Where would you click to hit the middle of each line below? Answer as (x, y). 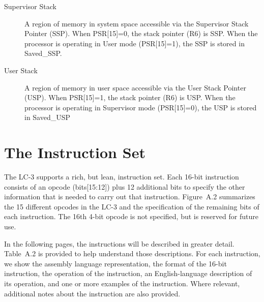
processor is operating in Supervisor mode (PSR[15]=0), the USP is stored (141, 107)
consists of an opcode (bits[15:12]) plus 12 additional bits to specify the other (125, 186)
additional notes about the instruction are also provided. (92, 293)
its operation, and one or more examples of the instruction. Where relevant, (122, 283)
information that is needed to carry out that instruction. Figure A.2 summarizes (130, 197)
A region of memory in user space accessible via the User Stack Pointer (135, 87)
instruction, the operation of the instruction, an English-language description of (128, 273)
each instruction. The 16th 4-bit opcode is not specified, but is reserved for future (131, 216)
